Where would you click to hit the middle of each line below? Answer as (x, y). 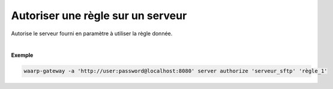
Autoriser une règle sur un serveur (99, 16)
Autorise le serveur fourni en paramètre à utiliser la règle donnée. (92, 33)
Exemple (22, 55)
